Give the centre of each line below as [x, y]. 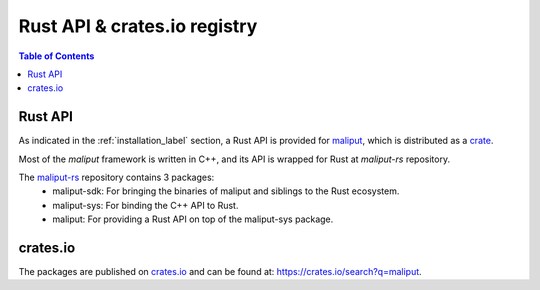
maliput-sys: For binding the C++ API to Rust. [145, 205]
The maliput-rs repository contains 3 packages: [116, 177]
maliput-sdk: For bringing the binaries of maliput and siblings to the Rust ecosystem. [226, 191]
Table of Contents [56, 56]
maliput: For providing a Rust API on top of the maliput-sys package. [193, 219]
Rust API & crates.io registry [138, 26]
